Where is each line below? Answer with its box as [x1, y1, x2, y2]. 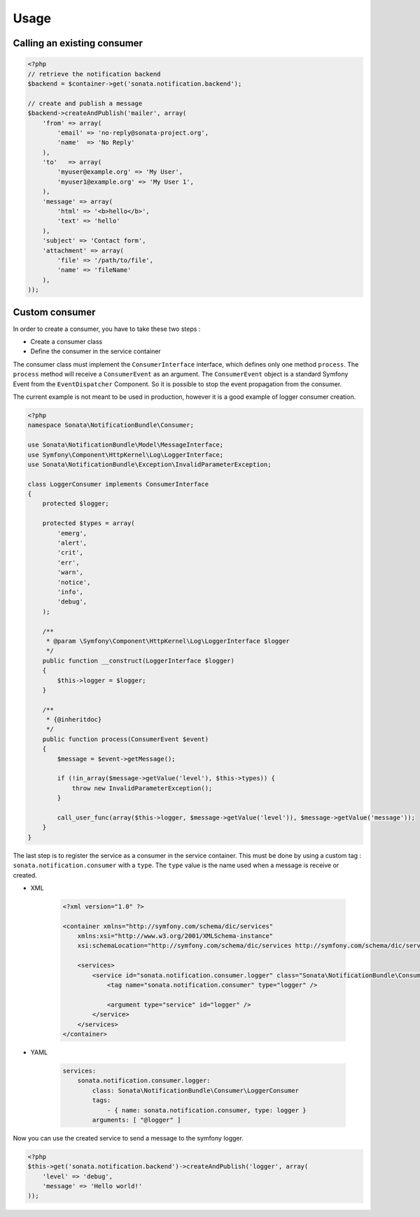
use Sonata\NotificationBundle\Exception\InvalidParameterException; [27, 460, 272, 468]
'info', [57, 588, 84, 596]
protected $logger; [42, 500, 110, 508]
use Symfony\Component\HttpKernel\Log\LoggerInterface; [27, 451, 224, 458]
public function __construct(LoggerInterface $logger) [42, 656, 234, 665]
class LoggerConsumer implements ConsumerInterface [27, 480, 209, 488]
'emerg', [57, 529, 87, 537]
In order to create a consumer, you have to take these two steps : [13, 325, 201, 333]
